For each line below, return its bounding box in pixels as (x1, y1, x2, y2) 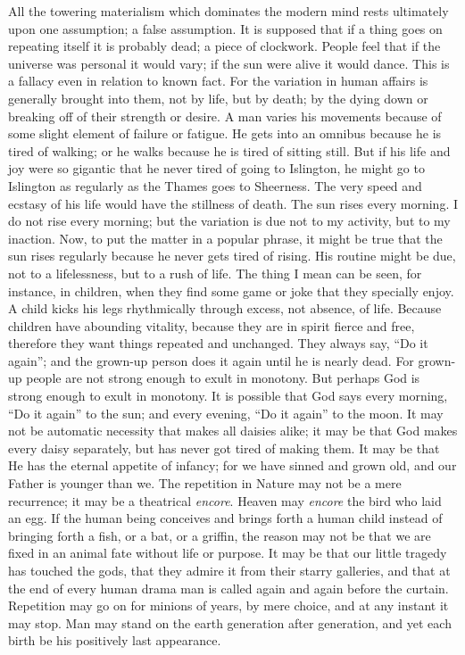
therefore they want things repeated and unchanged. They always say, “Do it (8, 334, 428, 352)
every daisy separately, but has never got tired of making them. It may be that (8, 438, 440, 457)
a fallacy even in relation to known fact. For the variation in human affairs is (8, 71, 428, 90)
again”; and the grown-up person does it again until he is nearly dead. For (8, 351, 414, 369)
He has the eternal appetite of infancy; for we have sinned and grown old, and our (8, 456, 457, 475)
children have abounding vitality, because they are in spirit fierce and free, (8, 316, 415, 335)
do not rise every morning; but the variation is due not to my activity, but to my (8, 211, 451, 230)
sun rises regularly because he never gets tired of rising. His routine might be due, (8, 246, 456, 265)
